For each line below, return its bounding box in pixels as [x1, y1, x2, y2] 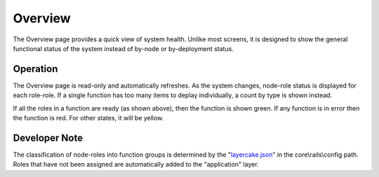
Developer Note [13, 132, 84, 143]
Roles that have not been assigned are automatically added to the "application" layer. [13, 160, 259, 169]
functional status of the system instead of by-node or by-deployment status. [13, 44, 234, 52]
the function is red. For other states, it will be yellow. [13, 114, 164, 122]
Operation [13, 63, 58, 75]
